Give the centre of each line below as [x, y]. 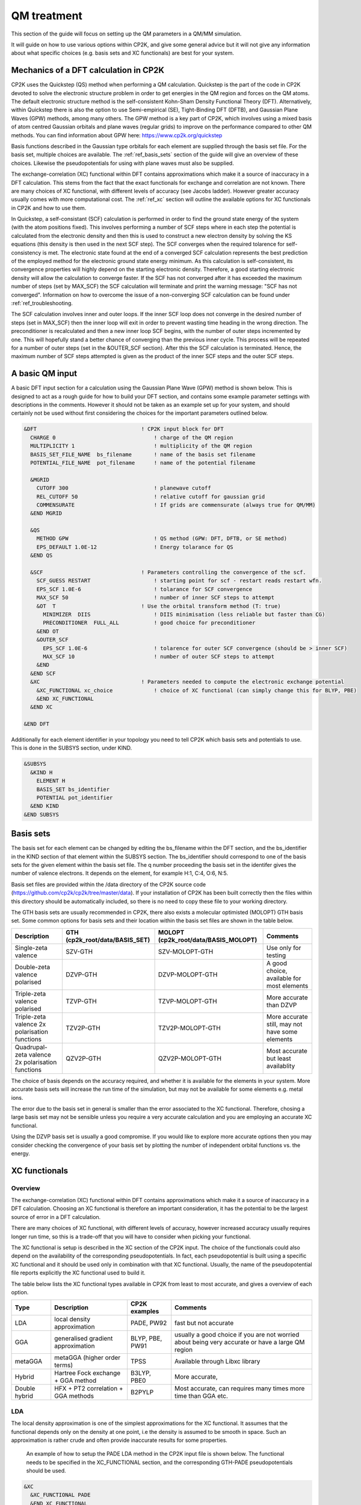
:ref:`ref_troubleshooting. [42, 303]
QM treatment [47, 16]
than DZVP [282, 1005]
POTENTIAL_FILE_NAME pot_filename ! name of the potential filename [143, 463]
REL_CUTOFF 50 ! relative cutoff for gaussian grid [151, 496]
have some [282, 1031]
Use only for [284, 948]
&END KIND [45, 806]
